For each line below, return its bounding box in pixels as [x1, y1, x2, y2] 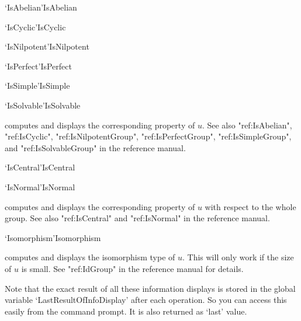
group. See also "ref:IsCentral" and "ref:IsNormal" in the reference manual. [5, 212, 270, 224]
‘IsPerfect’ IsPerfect [5, 60, 72, 72]
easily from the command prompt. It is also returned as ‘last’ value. [5, 305, 247, 317]
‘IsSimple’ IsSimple [5, 79, 70, 92]
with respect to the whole [205, 200, 296, 212]
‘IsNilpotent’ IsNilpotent [5, 40, 89, 53]
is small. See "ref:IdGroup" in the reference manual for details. [21, 262, 244, 274]
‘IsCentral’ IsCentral [5, 161, 75, 173]
